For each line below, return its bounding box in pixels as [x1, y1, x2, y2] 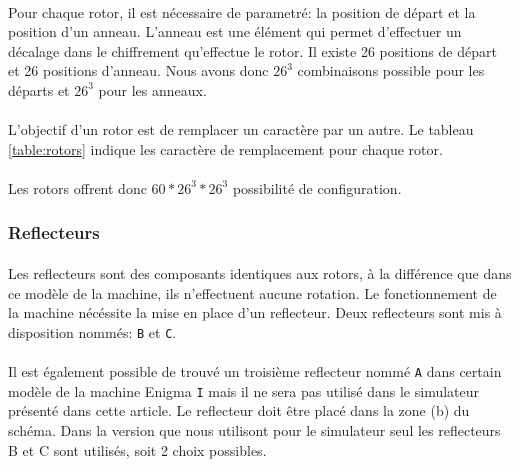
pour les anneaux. [98, 79, 207, 100]
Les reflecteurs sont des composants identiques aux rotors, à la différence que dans [8, 262, 512, 283]
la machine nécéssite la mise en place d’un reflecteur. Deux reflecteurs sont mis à [8, 302, 502, 323]
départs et [8, 79, 70, 100]
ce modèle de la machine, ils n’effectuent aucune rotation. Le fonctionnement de [8, 282, 497, 303]
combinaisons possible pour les [297, 60, 485, 81]
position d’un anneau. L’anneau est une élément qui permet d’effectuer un [8, 21, 462, 42]
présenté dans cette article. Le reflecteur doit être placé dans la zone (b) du [8, 400, 470, 421]
